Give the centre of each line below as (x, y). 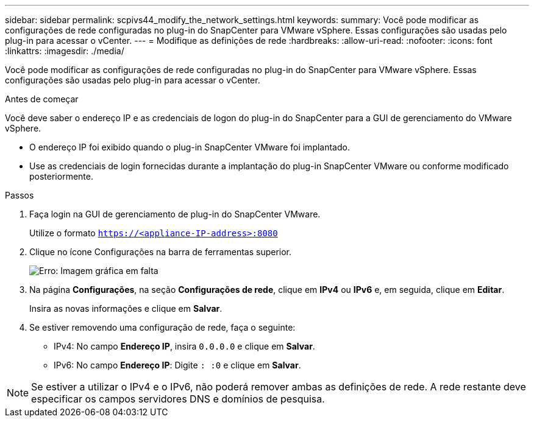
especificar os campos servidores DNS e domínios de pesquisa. (178, 399)
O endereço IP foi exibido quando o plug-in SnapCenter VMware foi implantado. (190, 147)
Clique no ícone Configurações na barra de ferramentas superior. (161, 252)
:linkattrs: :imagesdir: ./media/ (65, 51)
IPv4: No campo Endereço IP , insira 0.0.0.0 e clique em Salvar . (184, 346)
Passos (20, 195)
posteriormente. (61, 176)
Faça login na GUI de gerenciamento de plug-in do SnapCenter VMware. (175, 214)
